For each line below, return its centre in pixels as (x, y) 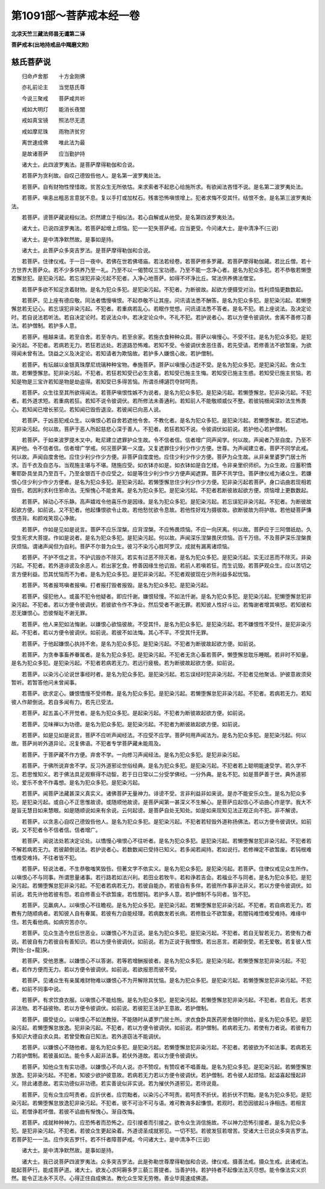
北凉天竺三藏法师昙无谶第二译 (48, 34)
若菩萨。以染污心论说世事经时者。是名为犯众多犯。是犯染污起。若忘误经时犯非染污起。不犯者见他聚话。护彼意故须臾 (166, 674)
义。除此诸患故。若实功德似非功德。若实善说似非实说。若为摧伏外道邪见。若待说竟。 (116, 1084)
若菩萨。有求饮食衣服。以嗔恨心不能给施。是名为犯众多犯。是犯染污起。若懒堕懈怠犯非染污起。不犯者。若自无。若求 (166, 999)
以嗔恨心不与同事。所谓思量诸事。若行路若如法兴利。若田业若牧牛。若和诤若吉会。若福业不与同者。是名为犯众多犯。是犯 (161, 877)
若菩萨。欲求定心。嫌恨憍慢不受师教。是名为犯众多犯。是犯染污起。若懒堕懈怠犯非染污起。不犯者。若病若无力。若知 (166, 693)
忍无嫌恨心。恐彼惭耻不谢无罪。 (51, 613)
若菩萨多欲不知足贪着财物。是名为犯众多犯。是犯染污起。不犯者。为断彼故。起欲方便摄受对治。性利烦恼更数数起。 (164, 289)
